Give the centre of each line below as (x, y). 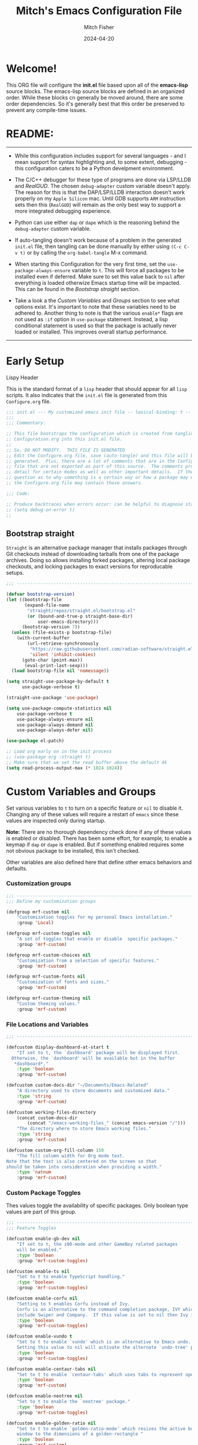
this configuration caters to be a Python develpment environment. (94, 168)
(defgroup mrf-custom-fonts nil (46, 976)
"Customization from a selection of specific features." (88, 961)
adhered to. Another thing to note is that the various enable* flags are (99, 313)
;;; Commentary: (26, 423)
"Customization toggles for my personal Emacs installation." (95, 918)
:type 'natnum (34, 1172)
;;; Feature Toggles (32, 1228)
